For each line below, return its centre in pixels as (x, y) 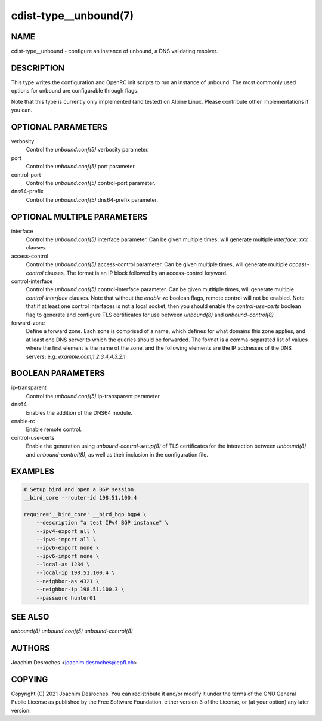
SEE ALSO (30, 617)
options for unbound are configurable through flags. (75, 91)
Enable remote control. (54, 429)
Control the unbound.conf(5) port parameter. (81, 167)
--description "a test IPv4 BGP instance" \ (102, 523)
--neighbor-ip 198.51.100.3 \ (80, 590)
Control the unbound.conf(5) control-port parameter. (91, 183)
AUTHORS (31, 648)
